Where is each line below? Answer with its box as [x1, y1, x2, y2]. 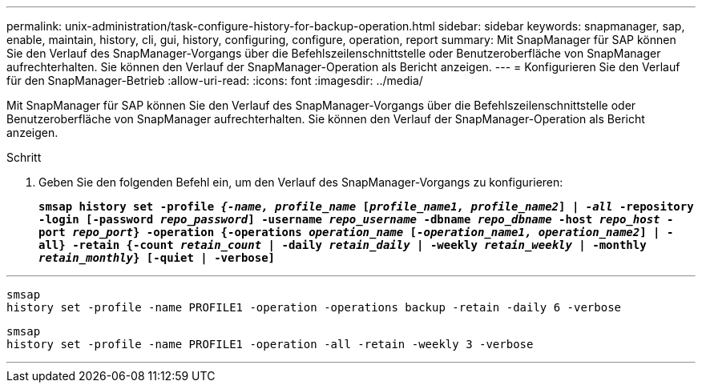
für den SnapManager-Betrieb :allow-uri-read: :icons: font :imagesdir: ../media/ [6, 74, 423, 87]
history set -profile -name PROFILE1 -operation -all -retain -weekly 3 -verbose [6, 338, 534, 351]
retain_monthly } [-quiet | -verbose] [38, 251, 276, 264]
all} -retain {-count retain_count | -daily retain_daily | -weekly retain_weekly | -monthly [38, 239, 647, 251]
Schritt [6, 150, 42, 164]
